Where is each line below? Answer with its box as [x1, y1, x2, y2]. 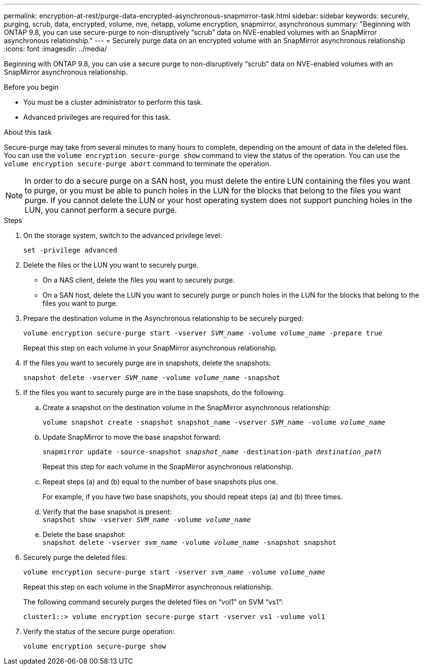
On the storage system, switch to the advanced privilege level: [23, 231, 222, 239]
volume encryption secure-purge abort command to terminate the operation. [4, 159, 272, 168]
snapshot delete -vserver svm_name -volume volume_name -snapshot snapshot [43, 539, 336, 546]
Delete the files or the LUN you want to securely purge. [23, 261, 199, 269]
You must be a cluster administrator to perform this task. [23, 98, 203, 106]
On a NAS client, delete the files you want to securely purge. [43, 276, 235, 284]
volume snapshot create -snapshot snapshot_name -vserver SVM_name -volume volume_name [43, 418, 386, 426]
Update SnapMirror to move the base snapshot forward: [43, 433, 221, 441]
